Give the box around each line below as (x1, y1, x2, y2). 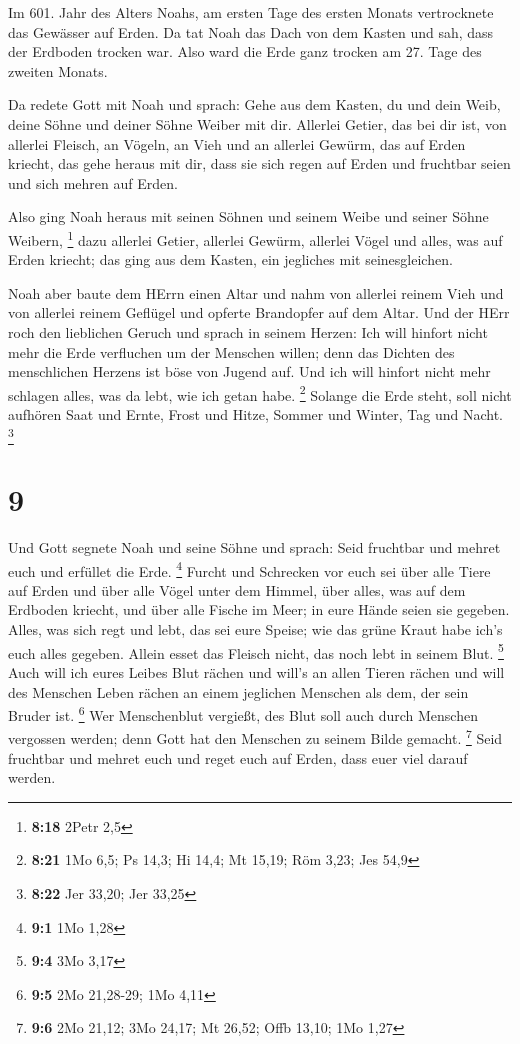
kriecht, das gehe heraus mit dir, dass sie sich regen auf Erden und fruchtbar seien (8, 153, 511, 174)
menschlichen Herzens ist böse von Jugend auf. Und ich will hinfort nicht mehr (8, 361, 491, 382)
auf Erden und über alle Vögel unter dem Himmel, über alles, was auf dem (8, 579, 466, 600)
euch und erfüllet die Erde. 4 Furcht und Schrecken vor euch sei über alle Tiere (8, 557, 491, 581)
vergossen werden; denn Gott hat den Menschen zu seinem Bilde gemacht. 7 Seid (8, 725, 503, 749)
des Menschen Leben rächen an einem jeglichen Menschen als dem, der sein (8, 681, 469, 702)
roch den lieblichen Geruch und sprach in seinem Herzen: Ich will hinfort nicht (8, 321, 488, 342)
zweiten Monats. (8, 60, 108, 81)
